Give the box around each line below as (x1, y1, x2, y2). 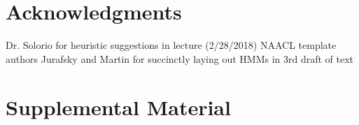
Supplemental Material (6, 92, 231, 121)
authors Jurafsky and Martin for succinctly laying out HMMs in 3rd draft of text (6, 51, 354, 66)
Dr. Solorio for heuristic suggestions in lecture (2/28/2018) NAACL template (6, 38, 337, 52)
